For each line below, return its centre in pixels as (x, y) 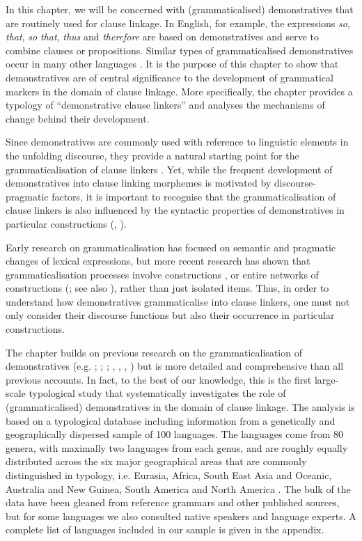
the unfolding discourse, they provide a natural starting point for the (152, 155)
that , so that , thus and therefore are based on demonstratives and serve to (162, 37)
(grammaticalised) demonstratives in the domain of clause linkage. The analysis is (180, 407)
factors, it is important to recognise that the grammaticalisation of (194, 196)
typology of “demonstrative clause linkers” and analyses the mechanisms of (165, 105)
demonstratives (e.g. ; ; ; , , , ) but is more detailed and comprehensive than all (175, 366)
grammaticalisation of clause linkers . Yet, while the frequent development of (169, 169)
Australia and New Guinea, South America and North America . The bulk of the (178, 488)
